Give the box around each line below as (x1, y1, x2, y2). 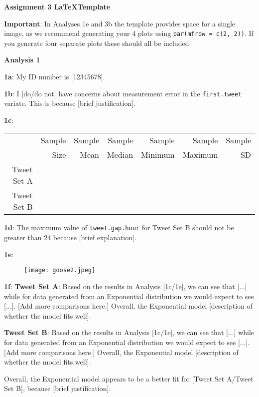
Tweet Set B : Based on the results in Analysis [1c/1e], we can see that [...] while (4, 327, 255, 338)
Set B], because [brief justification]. (4, 383, 111, 394)
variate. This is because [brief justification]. (4, 98, 136, 108)
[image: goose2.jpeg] (24, 267, 96, 274)
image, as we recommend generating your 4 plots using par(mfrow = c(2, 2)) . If (4, 28, 254, 38)
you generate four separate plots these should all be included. (4, 37, 191, 48)
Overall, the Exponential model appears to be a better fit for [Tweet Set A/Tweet (4, 373, 254, 384)
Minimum (141, 149, 175, 161)
